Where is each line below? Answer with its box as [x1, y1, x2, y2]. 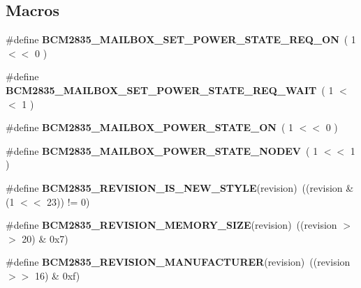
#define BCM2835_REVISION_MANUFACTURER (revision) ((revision [6, 255, 351, 269]
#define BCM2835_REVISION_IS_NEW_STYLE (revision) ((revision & [6, 180, 354, 195]
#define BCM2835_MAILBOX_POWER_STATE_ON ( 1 [6, 120, 294, 135]
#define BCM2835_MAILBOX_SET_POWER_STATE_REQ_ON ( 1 [6, 32, 356, 47]
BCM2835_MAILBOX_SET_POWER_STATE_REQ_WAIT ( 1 [6, 82, 334, 97]
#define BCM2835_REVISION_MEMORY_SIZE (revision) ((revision [6, 218, 337, 232]
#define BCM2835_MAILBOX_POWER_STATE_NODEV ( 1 [6, 143, 318, 158]
